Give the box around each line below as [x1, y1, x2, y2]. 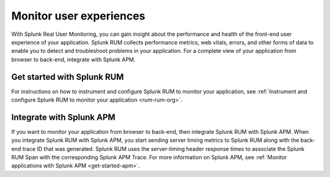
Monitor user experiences [11, 9, 146, 23]
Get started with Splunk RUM [11, 72, 124, 82]
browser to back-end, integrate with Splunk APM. [11, 55, 136, 63]
